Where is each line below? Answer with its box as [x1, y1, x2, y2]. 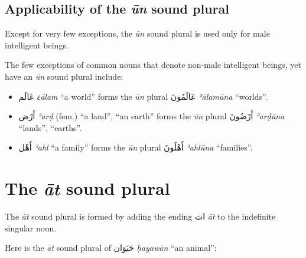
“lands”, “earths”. [18, 121, 82, 133]
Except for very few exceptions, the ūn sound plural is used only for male [5, 27, 270, 40]
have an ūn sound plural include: [5, 70, 123, 82]
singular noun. [5, 221, 57, 234]
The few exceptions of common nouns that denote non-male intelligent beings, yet [5, 58, 301, 71]
